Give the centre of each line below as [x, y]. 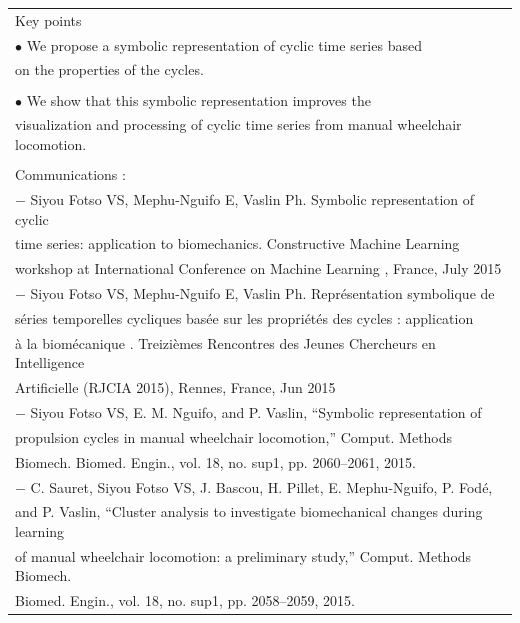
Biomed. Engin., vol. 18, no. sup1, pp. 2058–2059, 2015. [185, 600]
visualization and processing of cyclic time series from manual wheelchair [238, 124]
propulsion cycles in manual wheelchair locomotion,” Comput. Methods [234, 436]
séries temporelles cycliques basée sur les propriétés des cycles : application [244, 317]
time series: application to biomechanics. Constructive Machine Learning [237, 243]
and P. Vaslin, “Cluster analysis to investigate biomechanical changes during [249, 511]
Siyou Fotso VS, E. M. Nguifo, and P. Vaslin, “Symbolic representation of [256, 412]
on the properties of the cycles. [109, 69]
